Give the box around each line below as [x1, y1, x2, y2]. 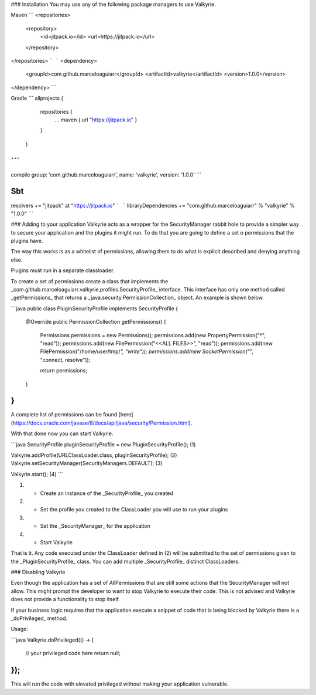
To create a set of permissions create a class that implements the [11, 277, 169, 284]
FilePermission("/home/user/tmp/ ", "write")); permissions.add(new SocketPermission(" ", [40, 348, 254, 355]
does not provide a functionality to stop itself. [11, 596, 120, 603]
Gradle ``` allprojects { [11, 94, 64, 102]
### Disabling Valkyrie [11, 569, 66, 576]
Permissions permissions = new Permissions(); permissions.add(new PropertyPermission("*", [40, 331, 266, 338]
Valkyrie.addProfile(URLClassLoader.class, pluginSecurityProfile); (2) [11, 452, 177, 459]
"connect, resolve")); [40, 356, 91, 363]
